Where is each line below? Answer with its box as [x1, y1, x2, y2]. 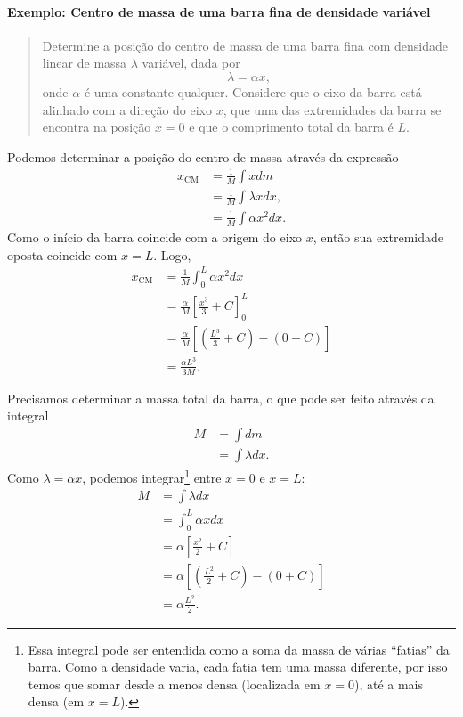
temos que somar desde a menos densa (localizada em [28, 674, 321, 693]
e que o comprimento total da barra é [189, 118, 394, 136]
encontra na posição [42, 118, 151, 136]
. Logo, [153, 245, 191, 264]
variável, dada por [142, 53, 240, 72]
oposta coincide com [7, 245, 118, 264]
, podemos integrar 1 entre [82, 466, 222, 486]
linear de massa [42, 53, 127, 72]
